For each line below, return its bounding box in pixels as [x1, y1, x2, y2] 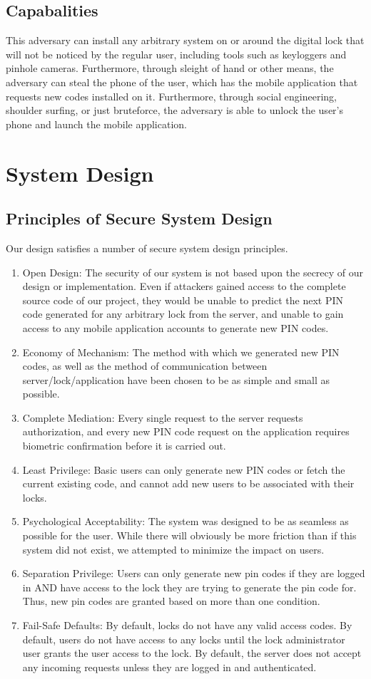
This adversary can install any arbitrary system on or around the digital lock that [6, 33, 365, 48]
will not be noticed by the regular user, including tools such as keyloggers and [6, 46, 347, 61]
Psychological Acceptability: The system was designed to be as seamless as [22, 514, 349, 529]
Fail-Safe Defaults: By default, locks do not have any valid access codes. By [22, 618, 352, 632]
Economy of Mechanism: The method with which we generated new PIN [22, 344, 340, 359]
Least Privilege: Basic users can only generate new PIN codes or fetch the [22, 462, 345, 477]
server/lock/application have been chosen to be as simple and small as [22, 372, 330, 387]
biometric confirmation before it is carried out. [22, 438, 226, 453]
